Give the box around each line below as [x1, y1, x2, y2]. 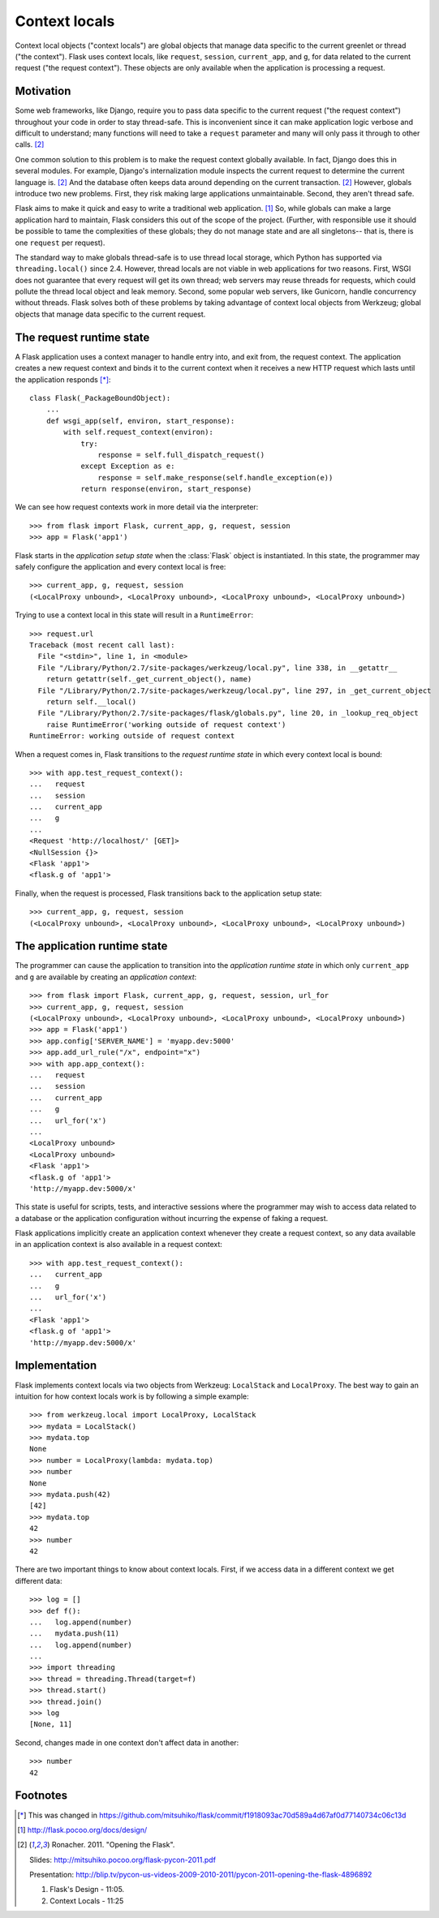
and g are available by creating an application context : [15, 972, 197, 982]
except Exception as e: [80, 462, 175, 471]
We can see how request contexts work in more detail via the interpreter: [15, 502, 259, 512]
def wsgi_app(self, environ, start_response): [45, 416, 235, 425]
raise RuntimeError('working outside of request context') [45, 720, 286, 729]
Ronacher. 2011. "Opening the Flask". [51, 1840, 175, 1850]
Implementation [15, 1359, 97, 1373]
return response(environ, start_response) [80, 484, 252, 494]
